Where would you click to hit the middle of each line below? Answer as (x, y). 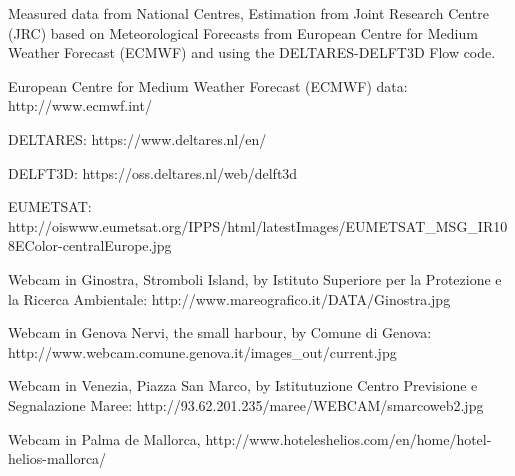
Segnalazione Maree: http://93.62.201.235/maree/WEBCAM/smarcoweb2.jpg (246, 404)
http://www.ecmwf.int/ (80, 105)
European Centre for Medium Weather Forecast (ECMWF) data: (208, 85)
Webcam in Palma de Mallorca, (104, 438)
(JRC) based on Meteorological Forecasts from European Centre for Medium (243, 32)
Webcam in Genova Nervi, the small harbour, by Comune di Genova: (220, 332)
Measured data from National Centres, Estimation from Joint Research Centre (248, 13)
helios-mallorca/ (57, 458)
